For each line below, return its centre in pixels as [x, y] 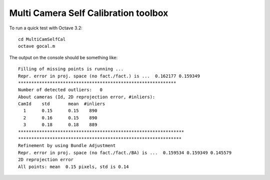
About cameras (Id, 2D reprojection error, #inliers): [87, 97]
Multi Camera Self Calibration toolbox [89, 13]
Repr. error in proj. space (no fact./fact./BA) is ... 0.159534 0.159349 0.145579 [125, 153]
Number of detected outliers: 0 [60, 90]
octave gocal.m [37, 46]
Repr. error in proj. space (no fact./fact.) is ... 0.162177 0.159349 [109, 76]
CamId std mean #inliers [62, 104]
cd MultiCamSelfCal [42, 39]
